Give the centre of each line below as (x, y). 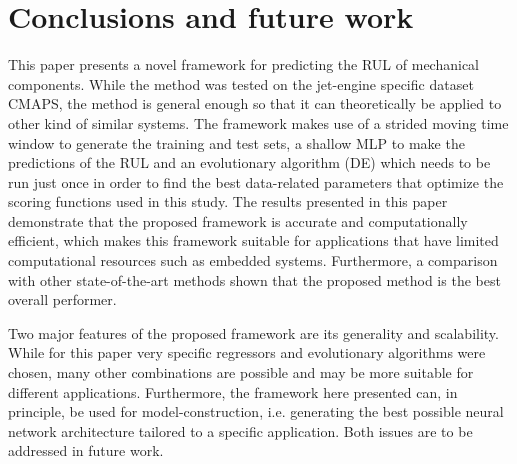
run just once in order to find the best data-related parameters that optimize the (256, 181)
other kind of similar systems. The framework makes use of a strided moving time (258, 122)
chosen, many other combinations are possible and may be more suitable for (241, 372)
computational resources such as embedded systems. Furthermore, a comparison (253, 260)
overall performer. (62, 299)
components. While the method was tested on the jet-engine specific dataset (241, 83)
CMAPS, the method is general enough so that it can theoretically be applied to (255, 103)
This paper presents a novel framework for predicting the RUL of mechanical (244, 64)
